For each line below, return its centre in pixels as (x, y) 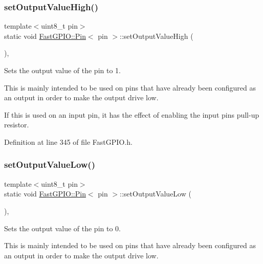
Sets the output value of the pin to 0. (62, 228)
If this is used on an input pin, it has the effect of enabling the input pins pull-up (132, 114)
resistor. (17, 125)
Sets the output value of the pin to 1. (62, 70)
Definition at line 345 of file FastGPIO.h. (68, 141)
